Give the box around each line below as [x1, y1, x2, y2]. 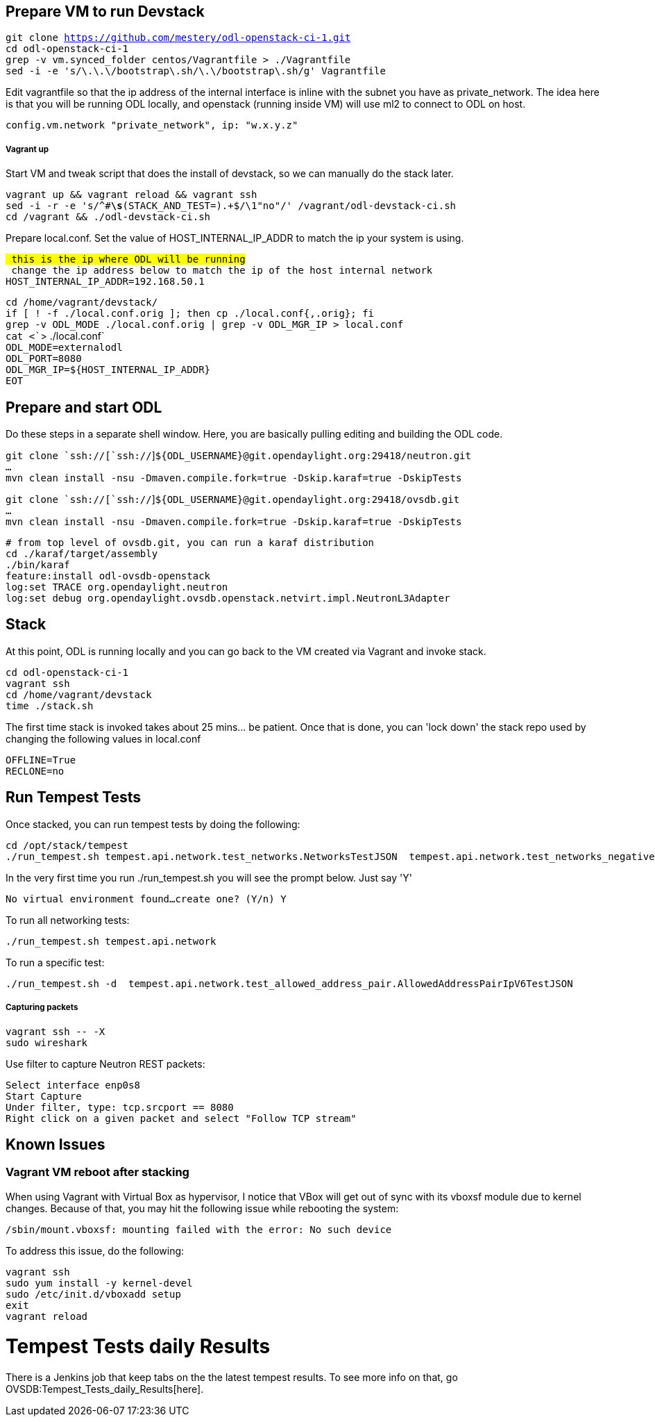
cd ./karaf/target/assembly [6, 548, 158, 560]
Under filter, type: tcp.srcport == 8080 [6, 1101, 234, 1113]
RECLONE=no [6, 765, 65, 777]
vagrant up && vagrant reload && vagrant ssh [6, 189, 257, 201]
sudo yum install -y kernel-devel [6, 1277, 193, 1289]
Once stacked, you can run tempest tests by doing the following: [6, 818, 300, 830]
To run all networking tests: [6, 913, 130, 926]
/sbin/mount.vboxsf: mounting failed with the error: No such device [6, 1223, 392, 1235]
